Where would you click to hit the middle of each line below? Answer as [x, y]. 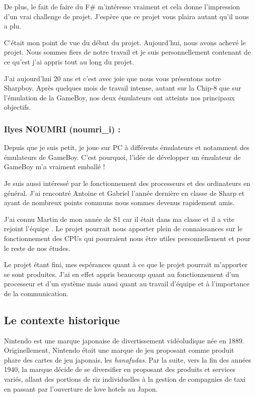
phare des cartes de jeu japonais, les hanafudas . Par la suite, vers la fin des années [128, 359]
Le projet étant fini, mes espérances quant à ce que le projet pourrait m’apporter [126, 264]
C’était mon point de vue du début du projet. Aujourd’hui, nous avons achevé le [125, 42]
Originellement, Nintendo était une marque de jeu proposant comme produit [119, 350]
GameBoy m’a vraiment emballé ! [55, 167]
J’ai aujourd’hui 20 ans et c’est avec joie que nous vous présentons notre [113, 78]
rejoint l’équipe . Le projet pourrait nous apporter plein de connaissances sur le [123, 229]
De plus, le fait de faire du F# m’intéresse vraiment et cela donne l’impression [122, 6]
